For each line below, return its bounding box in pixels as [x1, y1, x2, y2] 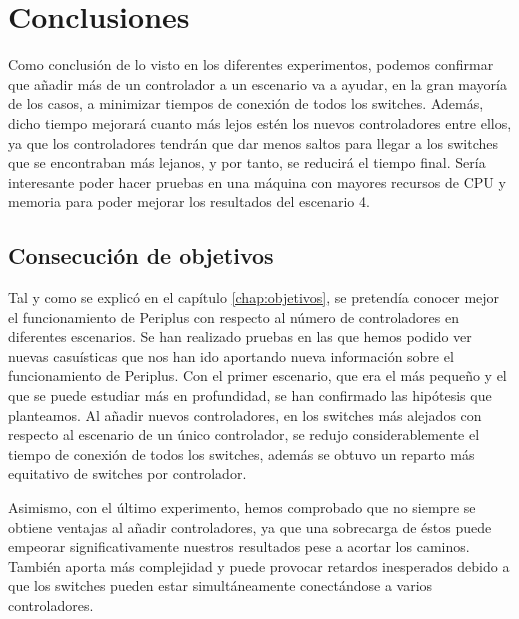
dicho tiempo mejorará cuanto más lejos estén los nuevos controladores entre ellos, [8, 112, 512, 133]
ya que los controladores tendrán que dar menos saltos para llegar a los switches [8, 132, 499, 153]
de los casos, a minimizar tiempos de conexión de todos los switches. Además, [8, 93, 484, 114]
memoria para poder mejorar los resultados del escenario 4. [8, 191, 370, 212]
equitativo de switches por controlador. [8, 463, 247, 484]
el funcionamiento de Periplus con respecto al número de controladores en [8, 306, 459, 327]
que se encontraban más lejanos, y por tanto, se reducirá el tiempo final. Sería [8, 152, 486, 173]
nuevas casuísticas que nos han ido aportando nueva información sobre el [8, 345, 454, 366]
